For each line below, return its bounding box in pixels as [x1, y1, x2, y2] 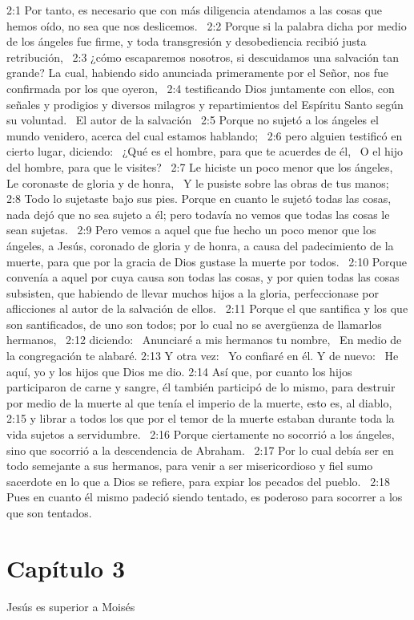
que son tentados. [6, 505, 92, 521]
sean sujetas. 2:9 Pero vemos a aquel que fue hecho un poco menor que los [6, 221, 376, 238]
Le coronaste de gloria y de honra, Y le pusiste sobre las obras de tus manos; [6, 174, 389, 191]
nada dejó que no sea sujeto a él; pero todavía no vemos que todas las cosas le [6, 205, 390, 222]
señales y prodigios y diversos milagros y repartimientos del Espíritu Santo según [6, 95, 404, 112]
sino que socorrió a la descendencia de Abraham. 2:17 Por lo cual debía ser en [6, 441, 394, 458]
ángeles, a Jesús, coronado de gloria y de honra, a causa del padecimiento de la [6, 237, 394, 253]
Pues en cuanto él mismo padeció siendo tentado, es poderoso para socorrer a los [6, 488, 403, 505]
